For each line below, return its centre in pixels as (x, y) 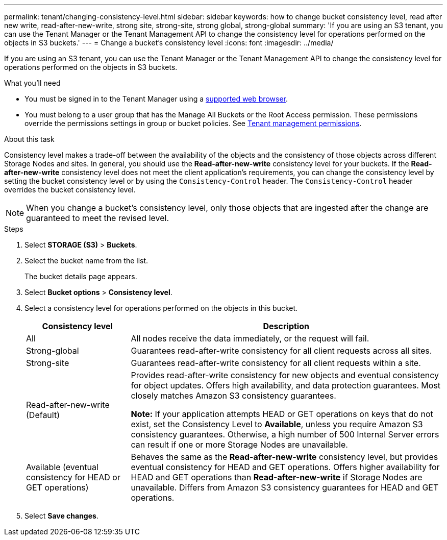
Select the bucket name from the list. (86, 261)
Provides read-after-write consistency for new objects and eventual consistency (285, 375)
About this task (29, 139)
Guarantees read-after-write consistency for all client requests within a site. (276, 363)
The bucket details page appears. (81, 276)
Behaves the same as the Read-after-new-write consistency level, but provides (284, 457)
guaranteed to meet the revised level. (98, 218)
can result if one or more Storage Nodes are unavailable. (239, 445)
